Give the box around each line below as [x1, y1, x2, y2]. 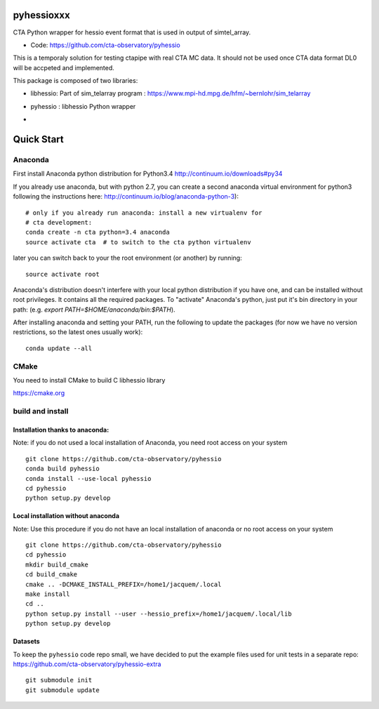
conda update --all [25, 344, 93, 352]
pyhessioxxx [13, 9, 70, 21]
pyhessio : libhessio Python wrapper [30, 102, 136, 110]
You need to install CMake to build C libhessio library [13, 376, 166, 385]
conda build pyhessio [25, 465, 100, 473]
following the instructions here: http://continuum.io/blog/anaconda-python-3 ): [13, 192, 239, 201]
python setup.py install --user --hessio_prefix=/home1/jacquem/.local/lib [25, 609, 292, 618]
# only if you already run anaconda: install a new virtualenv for [25, 208, 262, 217]
